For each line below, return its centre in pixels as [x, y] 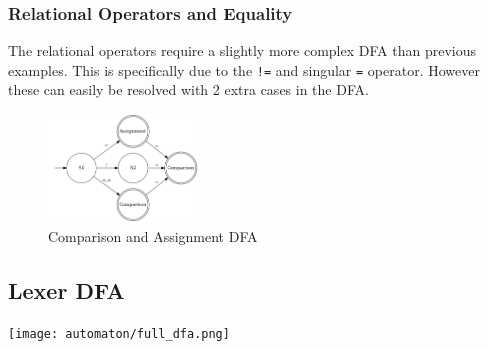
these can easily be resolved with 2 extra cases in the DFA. [188, 89]
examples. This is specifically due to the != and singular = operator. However [244, 69]
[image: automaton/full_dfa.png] [119, 333]
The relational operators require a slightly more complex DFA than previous [242, 50]
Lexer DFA [66, 289]
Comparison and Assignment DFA [153, 235]
